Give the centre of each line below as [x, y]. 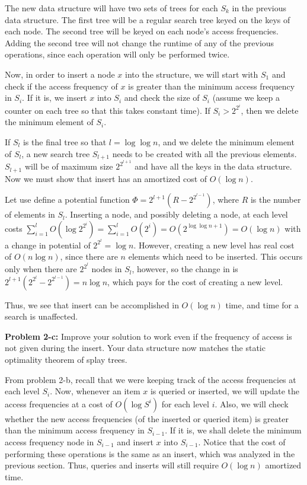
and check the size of [162, 98]
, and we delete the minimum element [226, 142]
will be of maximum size [69, 166]
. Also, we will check [252, 403]
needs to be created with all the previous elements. [204, 153]
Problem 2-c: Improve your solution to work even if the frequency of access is [148, 336]
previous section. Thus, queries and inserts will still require [112, 465]
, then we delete [270, 110]
